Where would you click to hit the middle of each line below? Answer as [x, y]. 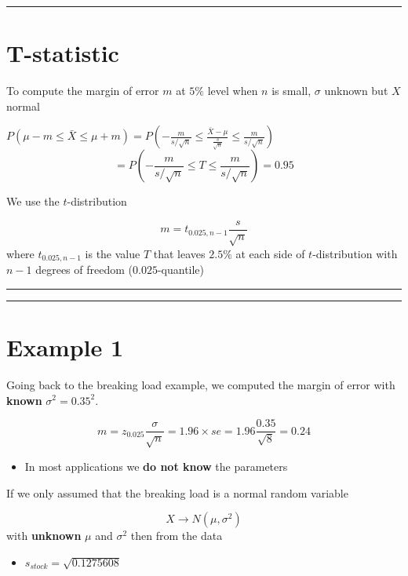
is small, [291, 91]
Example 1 [65, 346]
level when [233, 91]
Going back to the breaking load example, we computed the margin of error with [201, 384]
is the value [113, 253]
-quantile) [181, 270]
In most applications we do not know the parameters [156, 466]
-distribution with [355, 253]
